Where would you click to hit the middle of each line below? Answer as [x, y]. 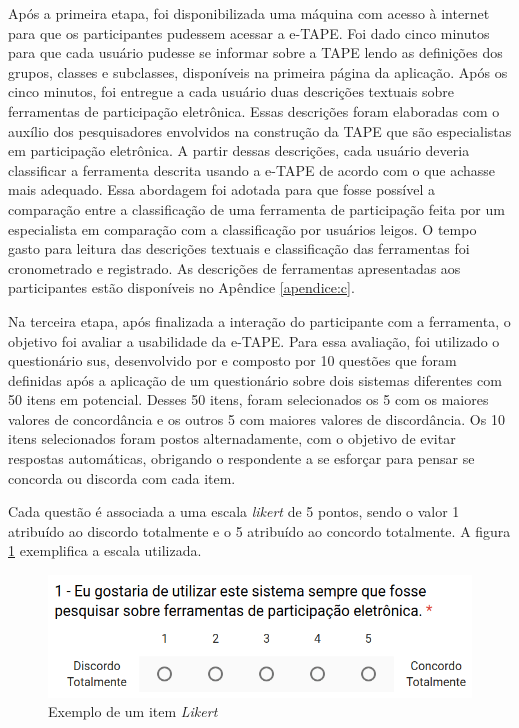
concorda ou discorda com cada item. [122, 477]
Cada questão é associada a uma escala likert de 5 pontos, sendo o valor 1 [234, 511]
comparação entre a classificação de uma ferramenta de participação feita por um [256, 208]
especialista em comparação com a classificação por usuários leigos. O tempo [242, 228]
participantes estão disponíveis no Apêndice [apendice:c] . [181, 287]
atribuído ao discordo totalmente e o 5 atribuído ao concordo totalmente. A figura [259, 530]
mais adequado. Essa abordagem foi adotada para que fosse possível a [222, 189]
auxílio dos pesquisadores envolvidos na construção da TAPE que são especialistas [260, 130]
